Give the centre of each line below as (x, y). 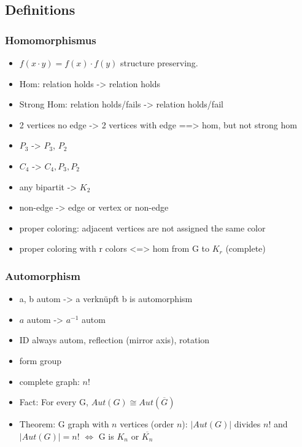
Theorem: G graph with (64, 424)
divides (247, 424)
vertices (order (147, 424)
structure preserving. (159, 63)
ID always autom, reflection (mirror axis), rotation (114, 340)
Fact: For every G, (54, 402)
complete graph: (49, 381)
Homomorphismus (51, 40)
